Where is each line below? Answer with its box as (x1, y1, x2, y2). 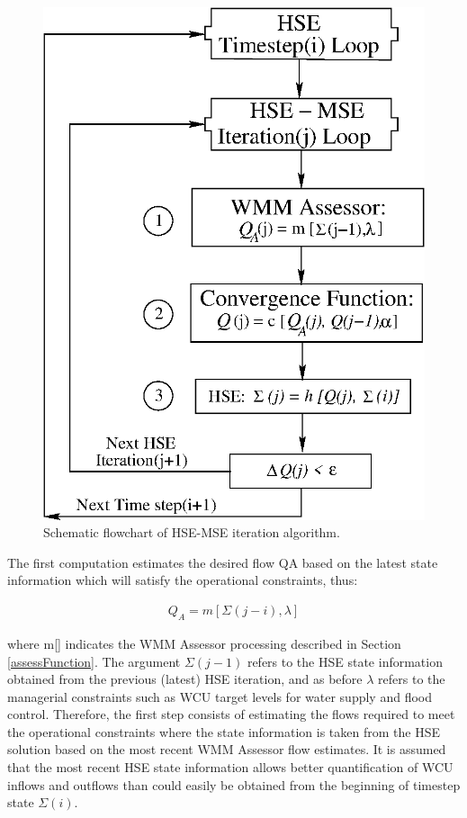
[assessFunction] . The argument (7, 652, 181, 670)
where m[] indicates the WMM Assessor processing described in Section (7, 634, 401, 652)
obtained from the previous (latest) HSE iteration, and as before (7, 670, 363, 688)
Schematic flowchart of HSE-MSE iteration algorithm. (43, 523, 340, 542)
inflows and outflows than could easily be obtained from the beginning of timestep (7, 775, 461, 794)
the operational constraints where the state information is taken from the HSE (7, 722, 440, 741)
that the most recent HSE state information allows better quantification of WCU (7, 758, 454, 777)
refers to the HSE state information (247, 652, 443, 670)
